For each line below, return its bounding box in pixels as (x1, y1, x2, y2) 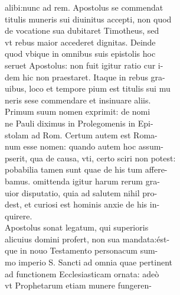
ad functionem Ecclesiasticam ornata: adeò (5, 267, 159, 280)
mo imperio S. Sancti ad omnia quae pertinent (5, 256, 172, 268)
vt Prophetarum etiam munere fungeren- (5, 279, 152, 291)
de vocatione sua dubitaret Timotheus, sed (5, 24, 159, 37)
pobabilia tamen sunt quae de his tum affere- (5, 163, 168, 176)
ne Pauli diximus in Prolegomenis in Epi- (5, 116, 153, 129)
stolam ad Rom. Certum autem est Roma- (5, 128, 158, 141)
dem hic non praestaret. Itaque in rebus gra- (5, 70, 165, 83)
